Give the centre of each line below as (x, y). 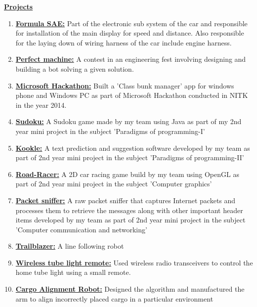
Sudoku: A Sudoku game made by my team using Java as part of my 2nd (128, 121)
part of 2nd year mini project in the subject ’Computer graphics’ (114, 184)
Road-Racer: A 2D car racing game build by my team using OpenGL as (127, 174)
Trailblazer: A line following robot (70, 246)
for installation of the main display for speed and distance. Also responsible (130, 33)
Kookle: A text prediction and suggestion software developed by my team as (133, 148)
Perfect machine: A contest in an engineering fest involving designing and (131, 59)
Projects (19, 6)
